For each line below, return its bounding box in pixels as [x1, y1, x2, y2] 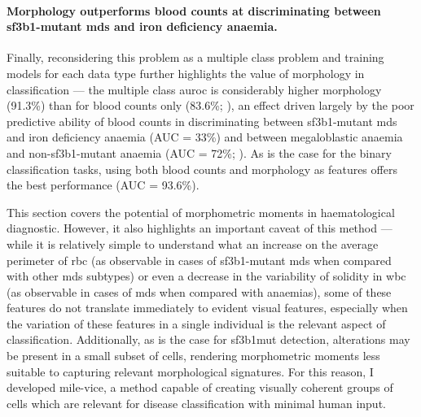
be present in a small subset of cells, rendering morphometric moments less [7, 347, 380, 364]
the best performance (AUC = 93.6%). [7, 176, 200, 193]
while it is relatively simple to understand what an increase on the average [7, 235, 379, 252]
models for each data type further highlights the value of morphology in [7, 64, 365, 81]
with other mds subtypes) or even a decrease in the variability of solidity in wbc [7, 267, 406, 285]
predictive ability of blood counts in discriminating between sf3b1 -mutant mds [7, 112, 397, 129]
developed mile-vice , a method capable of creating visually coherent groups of [7, 379, 393, 396]
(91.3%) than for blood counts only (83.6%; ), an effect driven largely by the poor [7, 97, 414, 114]
